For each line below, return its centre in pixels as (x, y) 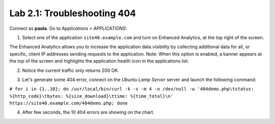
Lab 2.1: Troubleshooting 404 (73, 13)
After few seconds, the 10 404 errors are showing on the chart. (88, 112)
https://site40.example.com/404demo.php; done (68, 103)
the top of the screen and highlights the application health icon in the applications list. (99, 61)
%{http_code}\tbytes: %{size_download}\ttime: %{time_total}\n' (91, 96)
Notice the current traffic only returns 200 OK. (71, 70)
